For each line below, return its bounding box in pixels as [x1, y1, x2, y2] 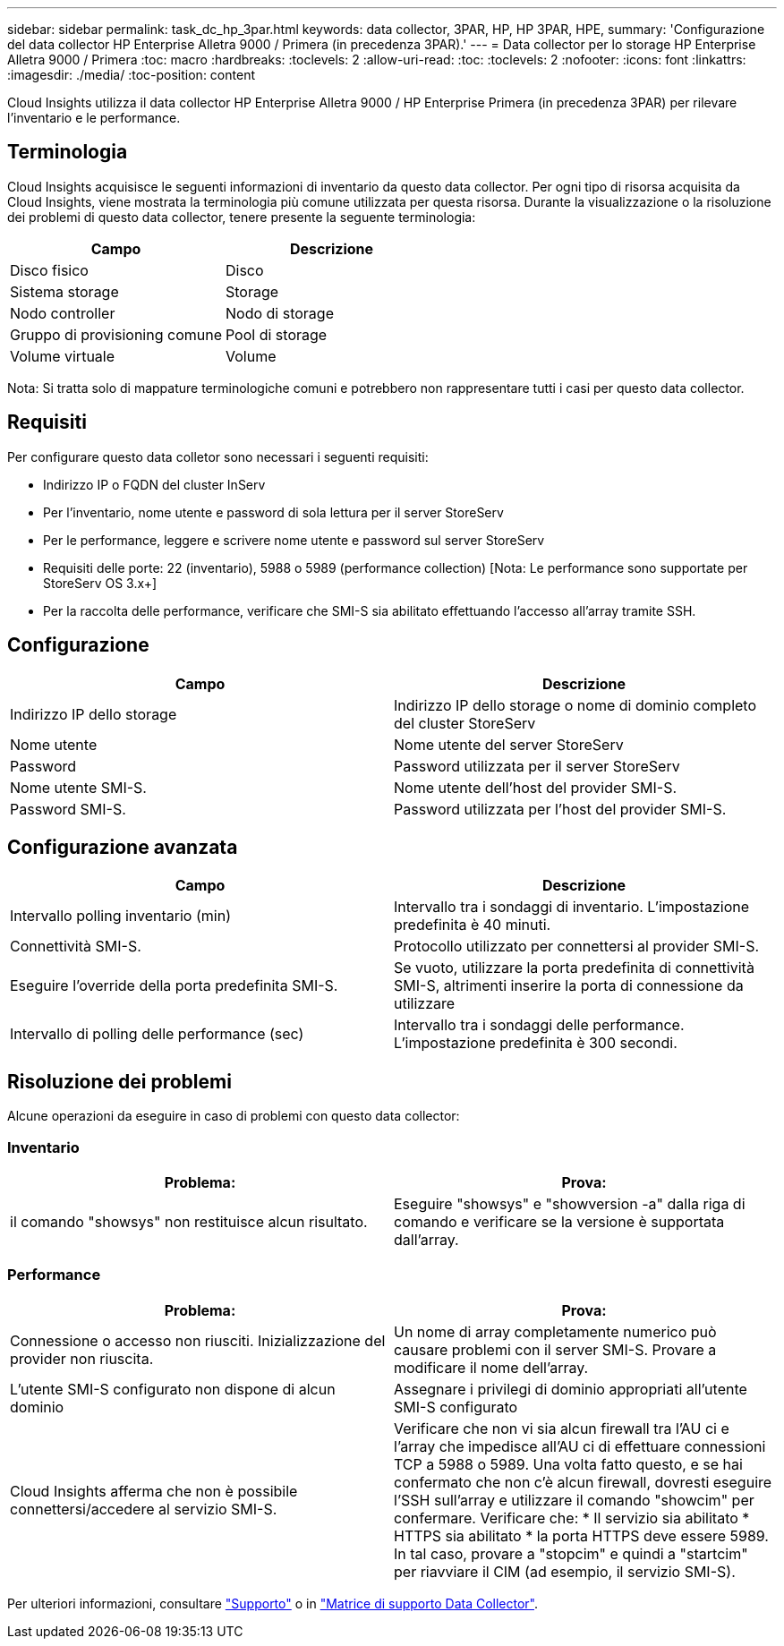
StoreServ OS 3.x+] [43, 575, 158, 591]
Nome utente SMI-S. [10, 778, 147, 797]
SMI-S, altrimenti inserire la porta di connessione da [394, 977, 744, 995]
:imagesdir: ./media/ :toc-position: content [7, 67, 255, 82]
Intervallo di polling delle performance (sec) [10, 1025, 304, 1044]
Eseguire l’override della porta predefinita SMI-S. [10, 977, 338, 995]
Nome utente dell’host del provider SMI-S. [394, 778, 677, 797]
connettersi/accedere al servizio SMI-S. [10, 1499, 277, 1518]
